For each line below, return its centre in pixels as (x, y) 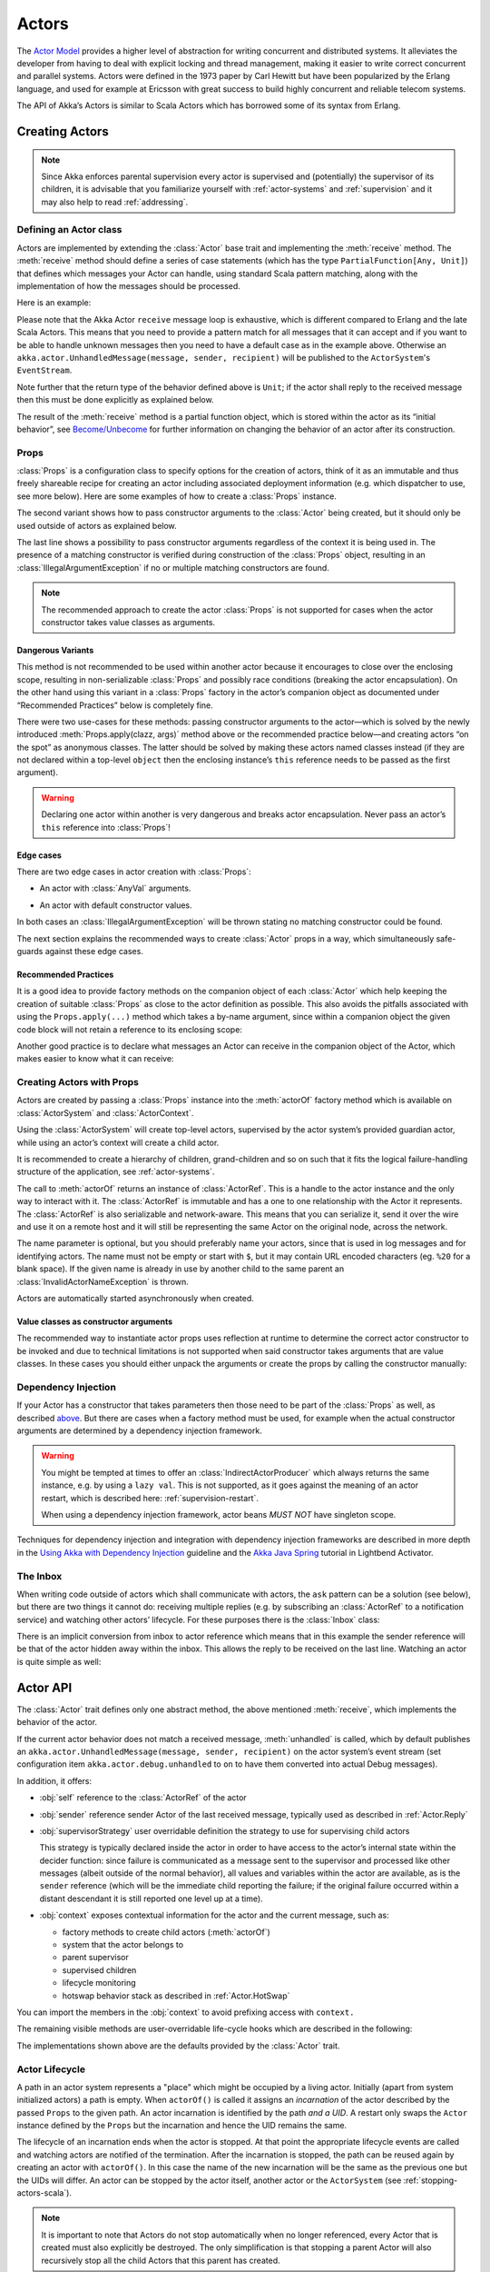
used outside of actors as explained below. (97, 525)
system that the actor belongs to (123, 1945)
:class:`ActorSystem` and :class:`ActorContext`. (105, 1112)
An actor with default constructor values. (116, 905)
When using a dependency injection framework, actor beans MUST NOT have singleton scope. (219, 1514)
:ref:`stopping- (431, 2180)
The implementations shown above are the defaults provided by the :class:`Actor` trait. (178, 2046)
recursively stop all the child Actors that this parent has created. (161, 2260)
